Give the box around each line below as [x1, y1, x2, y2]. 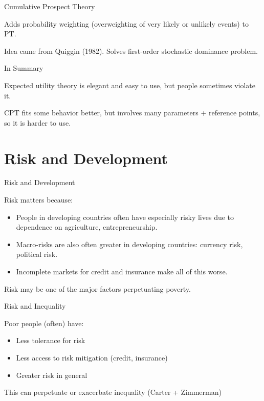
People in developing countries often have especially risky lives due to [16, 211, 234, 222]
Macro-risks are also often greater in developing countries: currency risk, [16, 238, 243, 249]
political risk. [16, 249, 58, 259]
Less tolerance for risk [16, 335, 85, 346]
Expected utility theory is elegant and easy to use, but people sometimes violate [4, 79, 255, 90]
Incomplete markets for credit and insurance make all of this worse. [16, 266, 228, 277]
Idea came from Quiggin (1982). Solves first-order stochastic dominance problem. [4, 45, 258, 56]
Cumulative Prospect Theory [4, 1, 95, 11]
